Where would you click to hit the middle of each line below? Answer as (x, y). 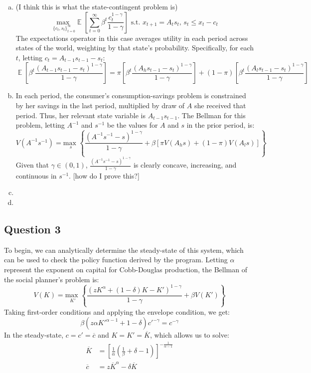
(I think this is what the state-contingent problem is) (97, 6)
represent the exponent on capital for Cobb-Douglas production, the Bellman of (126, 269)
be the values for (132, 125)
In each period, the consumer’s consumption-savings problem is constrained (131, 95)
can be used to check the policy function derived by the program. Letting (116, 260)
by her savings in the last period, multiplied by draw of (100, 105)
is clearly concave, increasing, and (185, 165)
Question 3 (32, 229)
